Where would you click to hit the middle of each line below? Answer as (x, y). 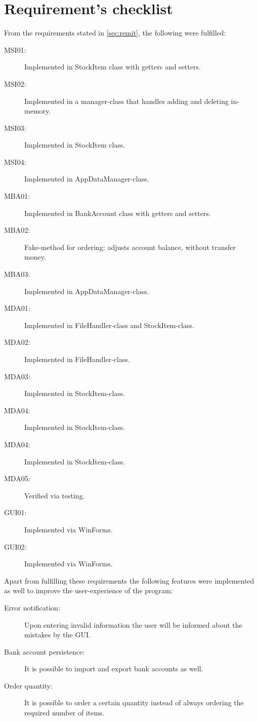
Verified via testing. (55, 495)
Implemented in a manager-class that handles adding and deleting (126, 101)
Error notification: (32, 607)
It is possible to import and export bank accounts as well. (114, 669)
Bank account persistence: (45, 651)
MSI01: (15, 49)
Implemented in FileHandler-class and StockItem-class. (109, 325)
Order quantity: (28, 685)
